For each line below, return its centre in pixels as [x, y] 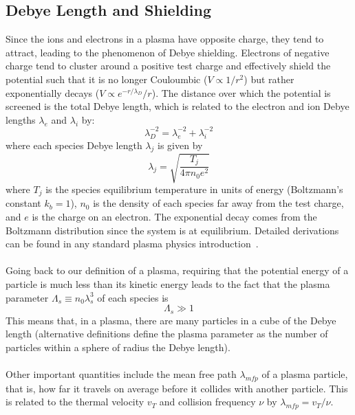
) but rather [269, 79]
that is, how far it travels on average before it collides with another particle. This [177, 388]
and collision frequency [207, 402]
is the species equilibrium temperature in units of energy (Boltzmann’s [194, 189]
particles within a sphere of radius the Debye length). [118, 347]
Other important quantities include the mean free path [121, 374]
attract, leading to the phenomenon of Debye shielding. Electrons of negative [168, 52]
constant [23, 203]
